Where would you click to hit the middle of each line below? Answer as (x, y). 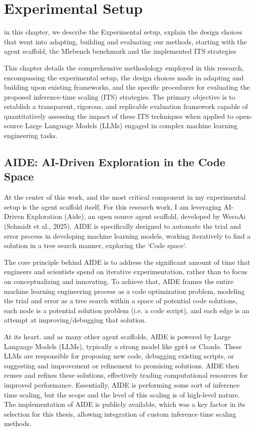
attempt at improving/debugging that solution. (75, 320)
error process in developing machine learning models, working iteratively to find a (127, 235)
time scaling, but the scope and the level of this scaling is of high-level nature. (122, 394)
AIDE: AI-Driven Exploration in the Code (115, 162)
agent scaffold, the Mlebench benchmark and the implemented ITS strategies (120, 51)
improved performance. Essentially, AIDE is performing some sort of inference (122, 384)
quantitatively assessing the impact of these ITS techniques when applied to (119, 116)
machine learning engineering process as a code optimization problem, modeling (125, 291)
